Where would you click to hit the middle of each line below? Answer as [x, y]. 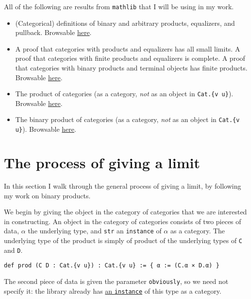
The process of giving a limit [102, 162]
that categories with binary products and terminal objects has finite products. [131, 68]
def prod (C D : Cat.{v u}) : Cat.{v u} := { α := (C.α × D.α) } [112, 266]
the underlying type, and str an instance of [95, 231]
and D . [13, 250]
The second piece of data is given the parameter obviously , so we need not [116, 281]
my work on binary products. [47, 195]
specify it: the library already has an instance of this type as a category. [113, 290]
